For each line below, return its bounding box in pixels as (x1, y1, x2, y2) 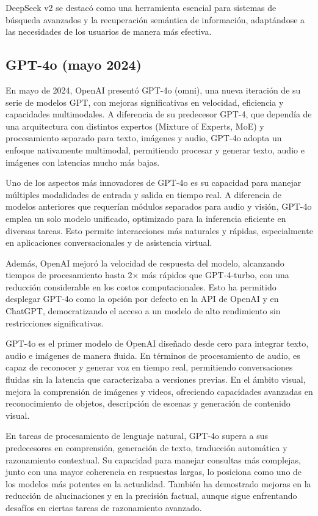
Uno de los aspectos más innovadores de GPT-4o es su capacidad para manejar (5, 176, 302, 189)
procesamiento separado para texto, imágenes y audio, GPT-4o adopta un (5, 131, 282, 144)
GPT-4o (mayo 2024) (5, 55, 142, 74)
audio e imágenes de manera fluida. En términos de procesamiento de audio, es (5, 348, 300, 361)
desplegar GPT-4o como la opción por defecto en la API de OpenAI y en (5, 292, 279, 305)
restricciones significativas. (5, 316, 104, 329)
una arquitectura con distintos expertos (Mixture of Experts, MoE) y (5, 119, 264, 132)
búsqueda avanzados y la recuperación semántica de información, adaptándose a (5, 13, 305, 26)
